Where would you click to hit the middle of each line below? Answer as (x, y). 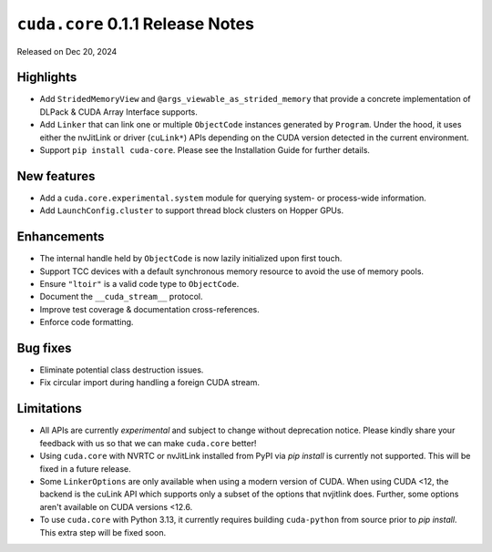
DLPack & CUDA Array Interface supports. (118, 112)
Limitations (49, 409)
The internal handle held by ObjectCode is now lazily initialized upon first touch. (191, 259)
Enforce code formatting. (87, 322)
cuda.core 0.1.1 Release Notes (136, 24)
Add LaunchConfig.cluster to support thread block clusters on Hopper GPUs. (192, 210)
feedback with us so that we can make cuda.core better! (148, 443)
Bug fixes (44, 348)
